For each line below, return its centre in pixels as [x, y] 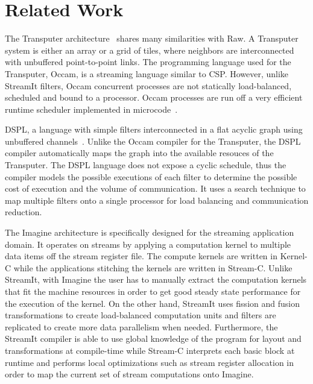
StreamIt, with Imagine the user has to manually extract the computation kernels [156, 279]
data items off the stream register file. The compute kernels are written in [141, 256]
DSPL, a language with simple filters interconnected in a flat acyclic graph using [154, 129]
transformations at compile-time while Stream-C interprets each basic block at [150, 350]
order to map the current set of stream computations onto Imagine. [129, 374]
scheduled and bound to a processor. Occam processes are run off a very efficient [154, 97]
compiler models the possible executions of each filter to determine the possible [151, 176]
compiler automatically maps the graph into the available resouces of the [139, 153]
